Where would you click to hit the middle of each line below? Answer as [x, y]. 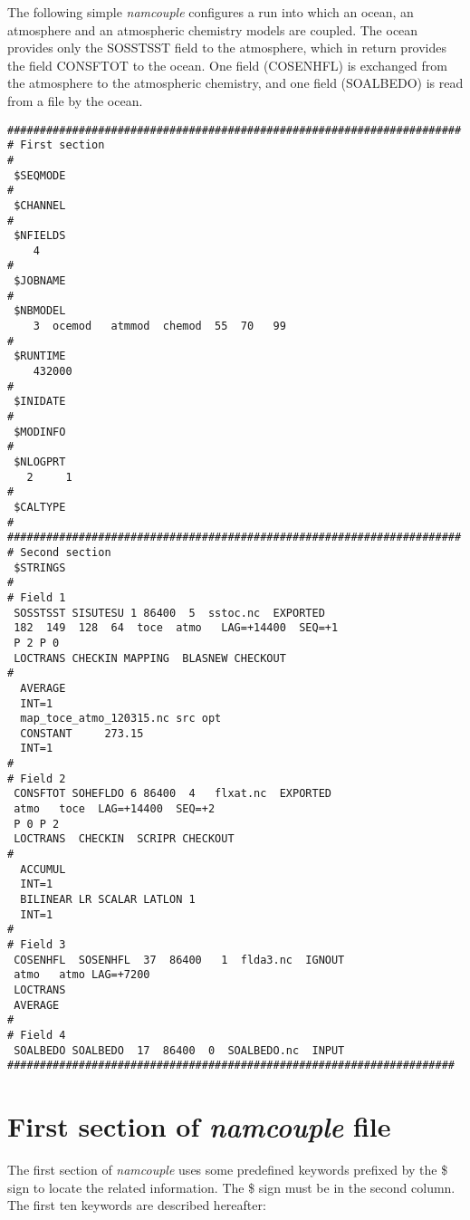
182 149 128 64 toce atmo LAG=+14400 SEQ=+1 [176, 628]
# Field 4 [37, 1035]
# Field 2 [37, 778]
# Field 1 [37, 597]
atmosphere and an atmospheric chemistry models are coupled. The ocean [213, 29]
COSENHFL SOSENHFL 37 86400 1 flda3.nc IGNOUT [179, 960]
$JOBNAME [40, 281]
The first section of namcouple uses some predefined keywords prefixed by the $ [228, 1170]
